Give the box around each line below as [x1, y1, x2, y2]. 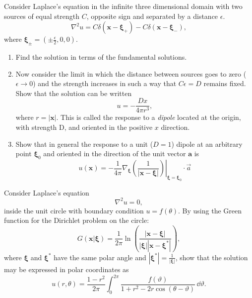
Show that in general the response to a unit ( [15, 138, 153, 149]
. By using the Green [178, 205, 242, 215]
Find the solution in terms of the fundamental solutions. [15, 51, 187, 62]
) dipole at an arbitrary [171, 138, 243, 149]
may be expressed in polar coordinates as [4, 264, 129, 274]
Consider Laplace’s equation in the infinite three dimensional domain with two [4, 1, 243, 11]
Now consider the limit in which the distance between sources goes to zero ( [15, 68, 247, 79]
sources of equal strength [4, 10, 79, 21]
